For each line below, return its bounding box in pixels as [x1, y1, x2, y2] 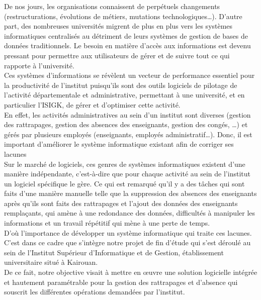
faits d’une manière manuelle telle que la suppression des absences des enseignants [4, 188, 257, 198]
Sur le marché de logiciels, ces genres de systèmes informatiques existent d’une [4, 158, 245, 169]
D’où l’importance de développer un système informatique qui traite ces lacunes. [4, 227, 252, 238]
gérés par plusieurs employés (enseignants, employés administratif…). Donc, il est [4, 129, 252, 139]
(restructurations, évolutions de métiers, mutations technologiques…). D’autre [4, 11, 242, 21]
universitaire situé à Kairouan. [4, 257, 98, 267]
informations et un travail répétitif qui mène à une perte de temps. [4, 218, 210, 228]
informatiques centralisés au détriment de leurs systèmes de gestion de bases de [4, 30, 248, 41]
